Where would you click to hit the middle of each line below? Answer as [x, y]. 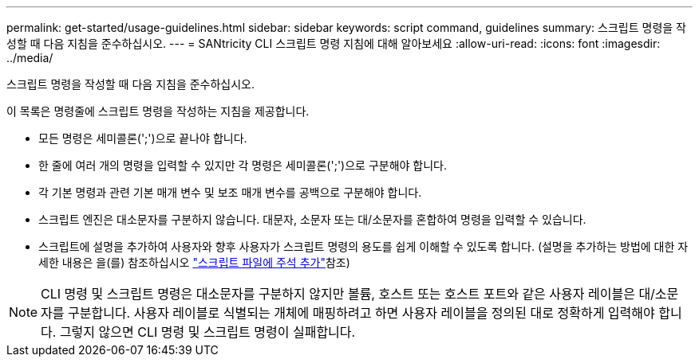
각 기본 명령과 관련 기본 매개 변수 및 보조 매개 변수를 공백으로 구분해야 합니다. [230, 192]
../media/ [30, 58]
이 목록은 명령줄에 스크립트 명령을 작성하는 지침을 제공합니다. [158, 111]
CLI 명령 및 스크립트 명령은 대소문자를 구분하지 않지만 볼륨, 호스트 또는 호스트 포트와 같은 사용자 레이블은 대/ [348, 294]
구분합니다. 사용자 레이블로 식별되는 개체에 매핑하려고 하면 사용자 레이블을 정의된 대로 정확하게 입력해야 [361, 313]
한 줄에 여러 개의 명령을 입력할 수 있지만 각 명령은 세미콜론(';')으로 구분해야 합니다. [243, 165]
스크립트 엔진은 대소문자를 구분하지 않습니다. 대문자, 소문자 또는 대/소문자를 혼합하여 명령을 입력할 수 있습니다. [312, 219]
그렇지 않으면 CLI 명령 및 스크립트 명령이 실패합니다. [207, 332]
